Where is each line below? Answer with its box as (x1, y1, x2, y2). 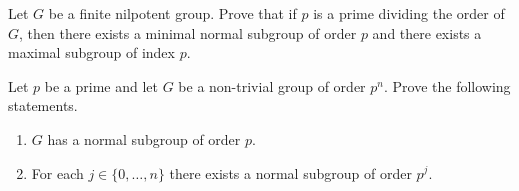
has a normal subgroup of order (47, 128, 241, 149)
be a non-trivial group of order (178, 75, 366, 96)
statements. (8, 95, 78, 116)
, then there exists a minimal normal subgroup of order (19, 22, 357, 43)
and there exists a (372, 22, 482, 43)
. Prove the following (383, 75, 511, 96)
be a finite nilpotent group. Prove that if (48, 3, 297, 23)
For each (31, 162, 84, 183)
